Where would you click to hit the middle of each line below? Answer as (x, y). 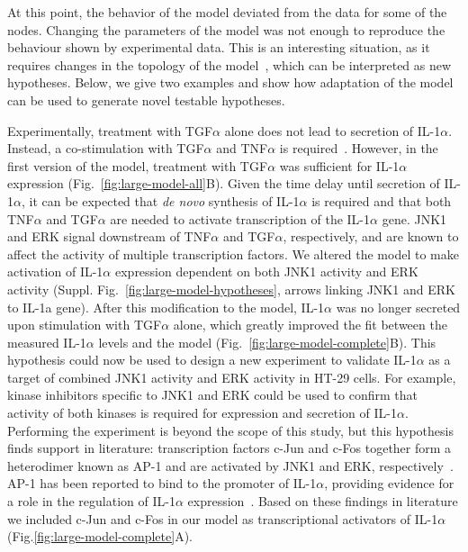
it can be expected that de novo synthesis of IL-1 (164, 200)
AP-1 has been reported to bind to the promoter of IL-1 (162, 483)
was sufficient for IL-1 (339, 165)
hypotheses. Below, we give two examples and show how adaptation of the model (230, 82)
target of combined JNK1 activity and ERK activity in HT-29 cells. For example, (232, 377)
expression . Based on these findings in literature (323, 501)
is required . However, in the (359, 148)
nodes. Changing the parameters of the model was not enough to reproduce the (226, 29)
